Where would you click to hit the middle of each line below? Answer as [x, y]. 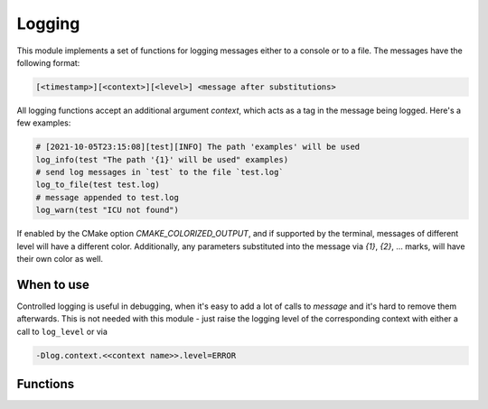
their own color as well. [60, 259]
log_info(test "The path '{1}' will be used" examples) [162, 159]
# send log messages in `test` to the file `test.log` [160, 172]
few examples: [44, 123]
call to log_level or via [62, 331]
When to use [53, 284]
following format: [48, 62]
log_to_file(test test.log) [98, 185]
